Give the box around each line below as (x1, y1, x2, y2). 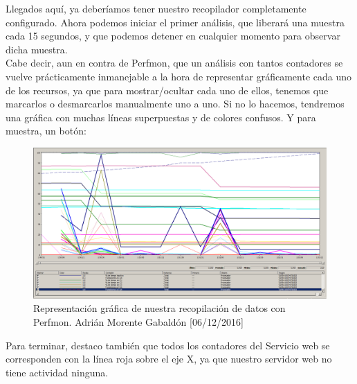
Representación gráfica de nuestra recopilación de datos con (33, 301, 286, 315)
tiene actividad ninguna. (6, 365, 109, 379)
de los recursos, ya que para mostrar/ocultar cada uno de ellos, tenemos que (6, 82, 329, 97)
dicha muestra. (6, 42, 68, 56)
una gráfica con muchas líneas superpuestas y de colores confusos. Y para (6, 110, 316, 124)
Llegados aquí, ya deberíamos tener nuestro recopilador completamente (6, 1, 306, 15)
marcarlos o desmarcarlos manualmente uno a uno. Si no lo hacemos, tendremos (6, 96, 345, 111)
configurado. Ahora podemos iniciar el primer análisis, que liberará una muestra (6, 15, 345, 29)
